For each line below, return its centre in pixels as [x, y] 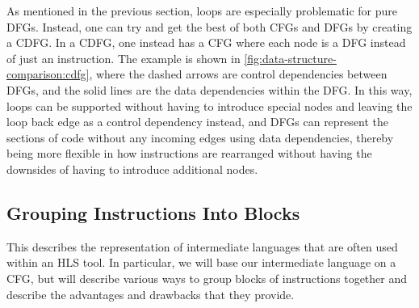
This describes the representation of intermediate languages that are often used [202, 246]
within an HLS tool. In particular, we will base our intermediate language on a [201, 262]
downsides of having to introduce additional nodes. [132, 169]
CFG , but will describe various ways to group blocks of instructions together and [207, 278]
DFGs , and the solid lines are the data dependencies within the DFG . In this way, [209, 89]
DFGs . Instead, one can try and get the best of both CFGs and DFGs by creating [209, 26]
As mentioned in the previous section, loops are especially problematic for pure [202, 11]
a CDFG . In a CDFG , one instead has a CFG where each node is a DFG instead [206, 42]
